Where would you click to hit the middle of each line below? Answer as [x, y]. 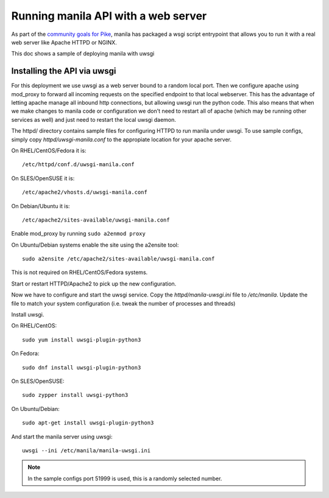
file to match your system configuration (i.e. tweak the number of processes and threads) [123, 303]
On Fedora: [25, 354]
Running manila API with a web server [109, 16]
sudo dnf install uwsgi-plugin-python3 [82, 367]
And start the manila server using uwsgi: [62, 437]
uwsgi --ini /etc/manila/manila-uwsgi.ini [87, 450]
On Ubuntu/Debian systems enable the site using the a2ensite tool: [95, 245]
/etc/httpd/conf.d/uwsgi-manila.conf [79, 165]
